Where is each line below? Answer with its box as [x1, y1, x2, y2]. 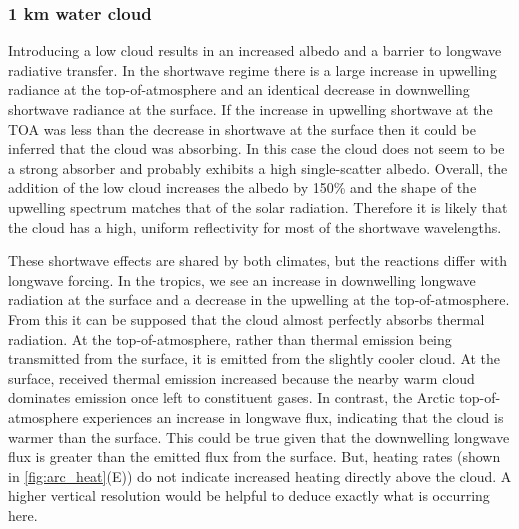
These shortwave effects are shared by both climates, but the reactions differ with [8, 250, 508, 271]
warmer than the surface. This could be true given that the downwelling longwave [8, 426, 510, 447]
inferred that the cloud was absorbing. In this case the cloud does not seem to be [8, 138, 505, 159]
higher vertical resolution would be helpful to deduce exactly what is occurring [8, 485, 490, 506]
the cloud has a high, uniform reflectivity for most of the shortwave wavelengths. [8, 216, 502, 237]
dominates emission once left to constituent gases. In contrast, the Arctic [8, 387, 455, 408]
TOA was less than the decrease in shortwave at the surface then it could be [8, 118, 476, 139]
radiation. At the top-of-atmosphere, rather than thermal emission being [8, 328, 452, 349]
